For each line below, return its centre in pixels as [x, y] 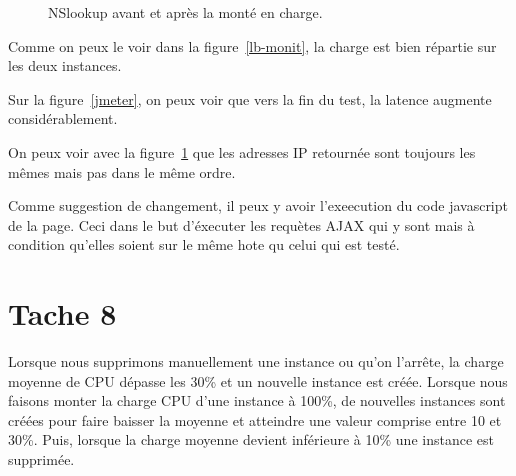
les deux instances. [65, 65]
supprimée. [41, 459]
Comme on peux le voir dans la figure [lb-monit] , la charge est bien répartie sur [252, 45]
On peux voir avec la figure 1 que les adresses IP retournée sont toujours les [242, 151]
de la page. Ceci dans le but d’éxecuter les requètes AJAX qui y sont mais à [241, 224]
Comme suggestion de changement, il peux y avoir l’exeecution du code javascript [258, 205]
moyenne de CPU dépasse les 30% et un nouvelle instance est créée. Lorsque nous [258, 380]
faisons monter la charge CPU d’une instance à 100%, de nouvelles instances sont [257, 400]
